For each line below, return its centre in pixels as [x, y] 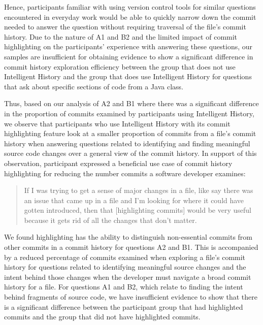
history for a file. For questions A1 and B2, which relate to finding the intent [124, 287]
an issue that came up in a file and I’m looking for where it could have [134, 200]
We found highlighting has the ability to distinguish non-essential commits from [128, 237]
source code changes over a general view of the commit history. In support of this [130, 153]
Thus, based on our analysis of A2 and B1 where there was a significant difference [131, 103]
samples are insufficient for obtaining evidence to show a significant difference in [129, 56]
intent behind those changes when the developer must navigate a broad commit [128, 277]
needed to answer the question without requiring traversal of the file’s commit [125, 27]
